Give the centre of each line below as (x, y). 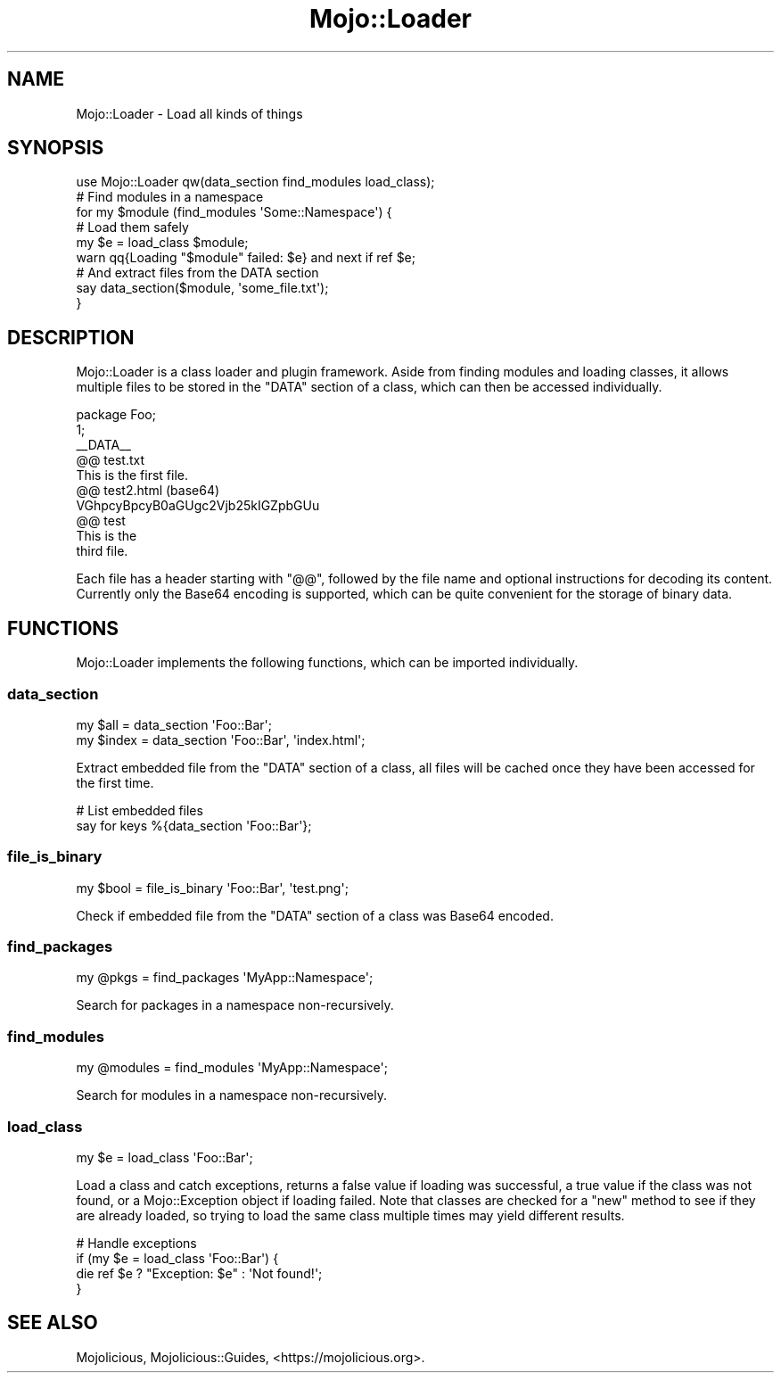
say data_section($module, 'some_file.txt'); (202, 288)
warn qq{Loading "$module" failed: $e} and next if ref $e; (246, 258)
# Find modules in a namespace (170, 197)
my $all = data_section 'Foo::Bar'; (174, 724)
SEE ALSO (53, 1323)
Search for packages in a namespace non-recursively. (235, 1005)
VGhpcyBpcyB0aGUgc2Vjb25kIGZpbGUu (198, 506)
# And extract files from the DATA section (197, 273)
